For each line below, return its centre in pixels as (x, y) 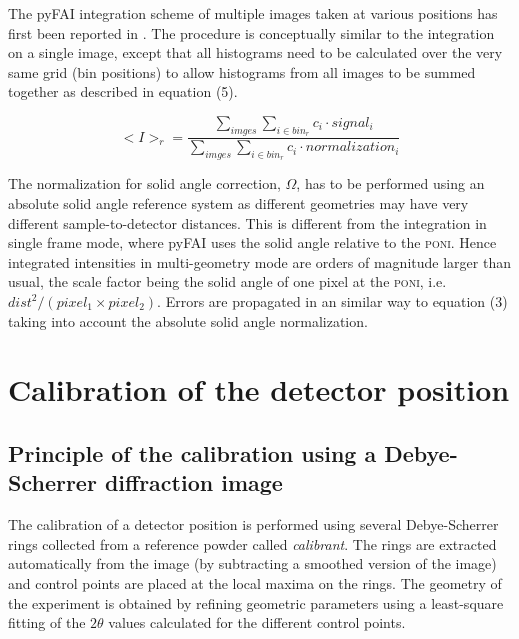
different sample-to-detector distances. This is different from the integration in (247, 222)
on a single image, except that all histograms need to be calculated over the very (255, 52)
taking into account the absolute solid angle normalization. (188, 320)
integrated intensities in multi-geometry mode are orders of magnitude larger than (259, 261)
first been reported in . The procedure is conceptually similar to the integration (251, 32)
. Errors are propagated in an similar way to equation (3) (332, 300)
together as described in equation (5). (123, 91)
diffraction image (193, 482)
